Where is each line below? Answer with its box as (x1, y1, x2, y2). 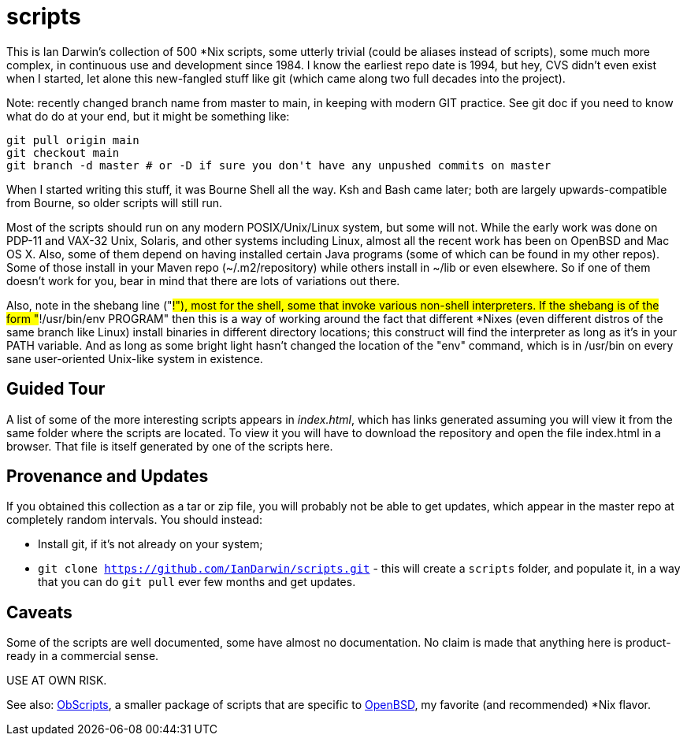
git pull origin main (6, 133, 139, 147)
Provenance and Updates (6, 466, 209, 487)
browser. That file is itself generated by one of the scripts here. (6, 439, 333, 453)
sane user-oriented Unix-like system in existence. (6, 351, 263, 365)
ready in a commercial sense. (6, 649, 159, 663)
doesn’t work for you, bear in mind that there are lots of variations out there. (6, 273, 400, 288)
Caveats (6, 602, 72, 622)
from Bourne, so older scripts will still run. (6, 195, 223, 210)
